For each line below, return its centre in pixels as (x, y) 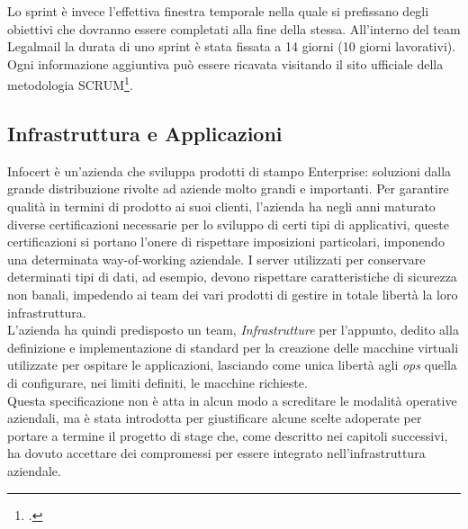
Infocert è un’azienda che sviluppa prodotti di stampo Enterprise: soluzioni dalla (229, 170)
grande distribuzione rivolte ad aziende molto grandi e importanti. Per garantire (228, 188)
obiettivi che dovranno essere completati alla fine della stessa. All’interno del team (234, 28)
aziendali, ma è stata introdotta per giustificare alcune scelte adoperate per (215, 418)
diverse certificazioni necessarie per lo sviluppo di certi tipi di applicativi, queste (228, 224)
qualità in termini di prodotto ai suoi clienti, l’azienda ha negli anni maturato (221, 206)
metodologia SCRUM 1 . (70, 84)
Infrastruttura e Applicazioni (145, 134)
